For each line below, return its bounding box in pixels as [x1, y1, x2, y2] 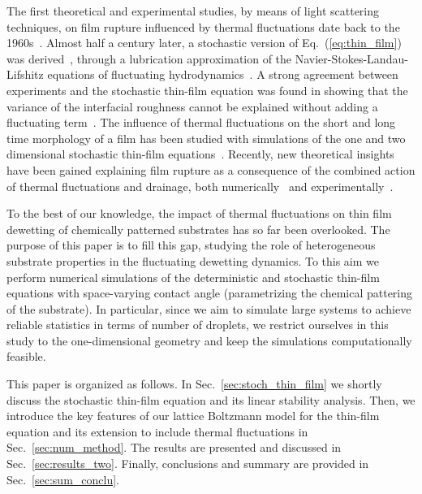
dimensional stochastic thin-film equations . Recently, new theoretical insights [6, 145, 394, 162]
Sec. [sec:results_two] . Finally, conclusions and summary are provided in [6, 455, 369, 472]
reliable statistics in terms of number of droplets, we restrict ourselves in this [6, 316, 389, 333]
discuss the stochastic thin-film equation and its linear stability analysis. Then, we [6, 391, 416, 408]
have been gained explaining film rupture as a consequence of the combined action [6, 161, 416, 178]
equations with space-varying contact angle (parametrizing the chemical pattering [6, 284, 413, 301]
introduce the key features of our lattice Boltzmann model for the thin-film [6, 407, 380, 424]
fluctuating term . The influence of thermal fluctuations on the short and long [6, 114, 396, 131]
